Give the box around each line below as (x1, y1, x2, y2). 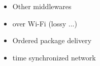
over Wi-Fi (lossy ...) (12, 18, 77, 28)
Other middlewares (12, 1, 72, 12)
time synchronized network (12, 52, 96, 62)
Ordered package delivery (12, 35, 92, 46)
